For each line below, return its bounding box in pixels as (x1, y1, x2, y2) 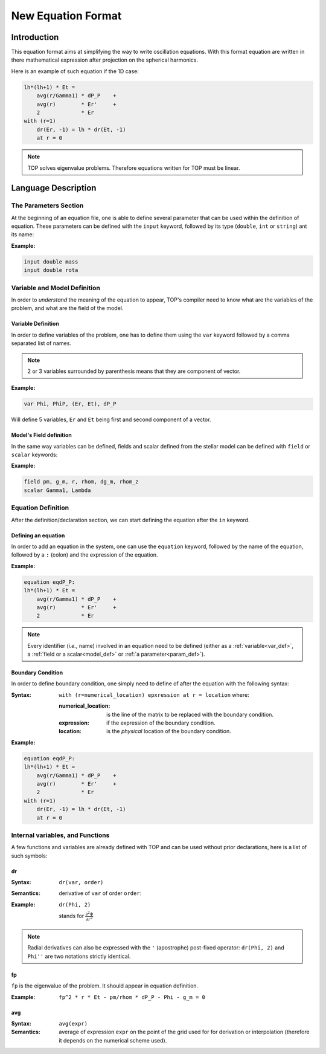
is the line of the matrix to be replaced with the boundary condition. (106, 711, 274, 718)
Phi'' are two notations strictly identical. (27, 952, 131, 960)
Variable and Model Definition (11, 283, 101, 292)
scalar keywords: (11, 451, 58, 459)
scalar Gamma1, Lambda (24, 487, 91, 494)
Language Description (11, 183, 97, 193)
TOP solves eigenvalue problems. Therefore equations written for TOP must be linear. (27, 164, 240, 172)
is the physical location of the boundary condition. (106, 728, 232, 735)
